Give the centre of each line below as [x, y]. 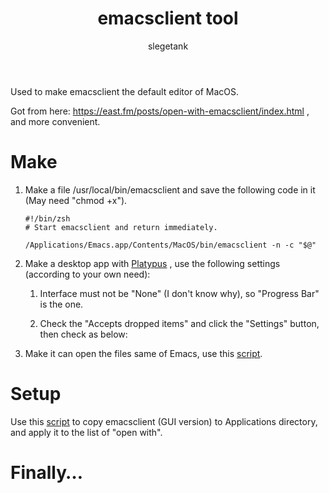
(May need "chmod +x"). [76, 200]
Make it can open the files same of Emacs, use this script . [143, 353]
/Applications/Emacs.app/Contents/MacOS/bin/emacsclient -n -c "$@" [170, 245]
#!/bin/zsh [47, 218]
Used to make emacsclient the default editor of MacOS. [125, 91]
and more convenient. [55, 121]
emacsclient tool [168, 18]
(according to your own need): [87, 274]
